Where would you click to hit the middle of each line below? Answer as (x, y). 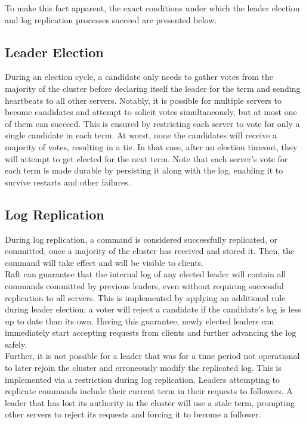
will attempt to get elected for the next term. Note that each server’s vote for (146, 158)
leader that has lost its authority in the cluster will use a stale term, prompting (150, 402)
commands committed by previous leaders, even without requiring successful (144, 285)
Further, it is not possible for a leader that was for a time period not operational (152, 356)
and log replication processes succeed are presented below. (111, 19)
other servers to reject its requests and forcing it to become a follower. (133, 414)
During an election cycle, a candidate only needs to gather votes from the (139, 77)
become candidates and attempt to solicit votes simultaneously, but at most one (151, 112)
